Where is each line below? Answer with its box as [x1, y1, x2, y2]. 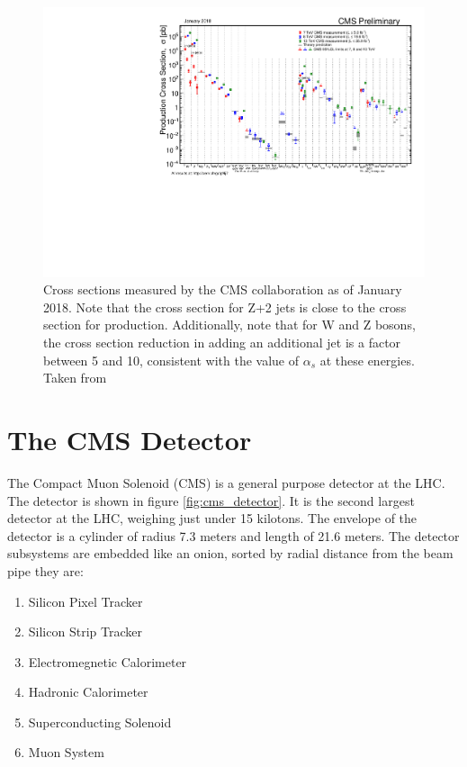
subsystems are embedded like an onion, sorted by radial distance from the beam [7, 544, 454, 563]
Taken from [43, 368, 107, 387]
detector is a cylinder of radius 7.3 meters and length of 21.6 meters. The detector [7, 526, 460, 545]
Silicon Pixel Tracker [28, 591, 143, 610]
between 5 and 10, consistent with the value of [43, 350, 300, 369]
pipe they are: [7, 561, 84, 580]
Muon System [28, 743, 104, 762]
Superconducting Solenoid [28, 712, 172, 731]
